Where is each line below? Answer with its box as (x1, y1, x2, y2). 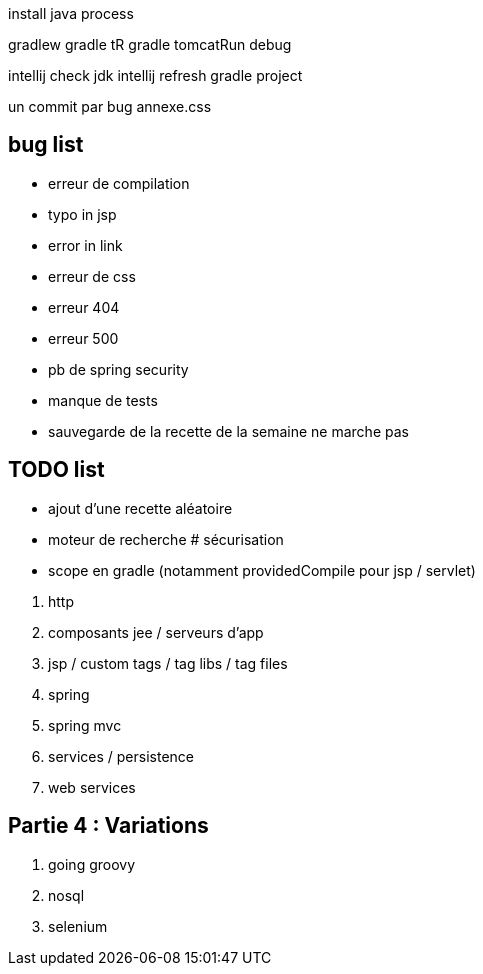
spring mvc (48, 716, 122, 734)
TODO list (8, 457, 105, 483)
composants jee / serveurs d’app (48, 623, 264, 641)
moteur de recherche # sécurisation (48, 530, 284, 548)
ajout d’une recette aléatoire (48, 499, 233, 517)
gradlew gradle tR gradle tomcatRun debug (8, 36, 292, 53)
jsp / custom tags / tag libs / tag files (48, 654, 288, 672)
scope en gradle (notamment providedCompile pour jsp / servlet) (48, 561, 476, 579)
